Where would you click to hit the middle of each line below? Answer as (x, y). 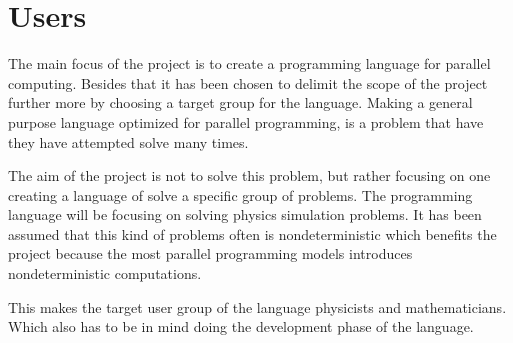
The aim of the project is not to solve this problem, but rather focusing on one (249, 175)
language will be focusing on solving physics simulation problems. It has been (245, 214)
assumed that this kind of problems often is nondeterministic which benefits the (252, 233)
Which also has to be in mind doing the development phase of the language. (241, 326)
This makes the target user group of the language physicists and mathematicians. (257, 306)
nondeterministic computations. (105, 273)
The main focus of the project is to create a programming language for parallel (249, 63)
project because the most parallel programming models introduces (210, 253)
